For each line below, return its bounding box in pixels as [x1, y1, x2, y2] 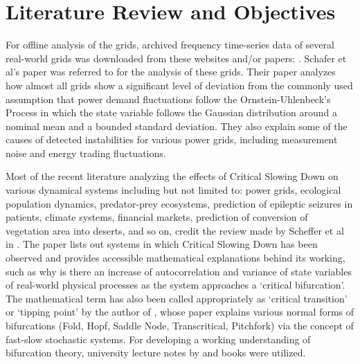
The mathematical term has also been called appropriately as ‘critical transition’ [6, 291, 348, 305]
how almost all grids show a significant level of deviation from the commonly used [6, 78, 353, 92]
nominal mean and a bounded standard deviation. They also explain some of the [6, 118, 348, 133]
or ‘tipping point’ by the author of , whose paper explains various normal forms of [6, 304, 354, 319]
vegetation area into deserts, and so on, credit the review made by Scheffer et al [6, 223, 344, 237]
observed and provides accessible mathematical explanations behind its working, [6, 251, 345, 265]
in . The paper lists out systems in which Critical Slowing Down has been [6, 237, 318, 251]
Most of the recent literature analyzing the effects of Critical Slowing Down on [6, 169, 339, 183]
